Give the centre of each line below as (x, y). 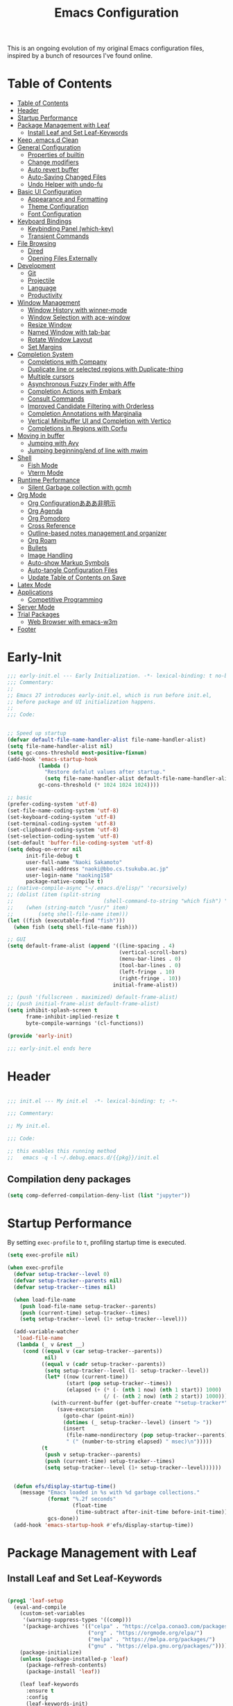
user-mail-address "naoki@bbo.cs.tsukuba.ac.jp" (97, 869)
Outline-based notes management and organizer (97, 533)
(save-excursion (80, 1409)
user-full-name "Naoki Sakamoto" (74, 862)
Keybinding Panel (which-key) (71, 229)
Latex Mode (34, 585)
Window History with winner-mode (77, 310)
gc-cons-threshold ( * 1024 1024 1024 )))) (98, 785)
